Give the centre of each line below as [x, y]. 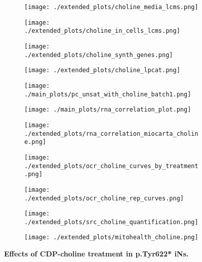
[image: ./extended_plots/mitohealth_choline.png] [111, 238]
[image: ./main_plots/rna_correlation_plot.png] [108, 110]
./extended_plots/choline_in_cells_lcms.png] [102, 31]
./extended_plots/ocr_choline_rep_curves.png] [104, 198]
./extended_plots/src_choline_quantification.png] [111, 222]
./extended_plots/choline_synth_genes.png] [99, 55]
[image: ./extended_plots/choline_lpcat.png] [102, 70]
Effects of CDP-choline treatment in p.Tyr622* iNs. [96, 254]
